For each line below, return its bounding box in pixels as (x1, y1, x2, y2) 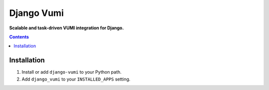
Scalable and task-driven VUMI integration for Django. (9, 25, 124, 31)
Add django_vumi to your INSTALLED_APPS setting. (21, 76, 131, 82)
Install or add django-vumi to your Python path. (21, 69, 122, 75)
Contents (9, 34, 29, 40)
